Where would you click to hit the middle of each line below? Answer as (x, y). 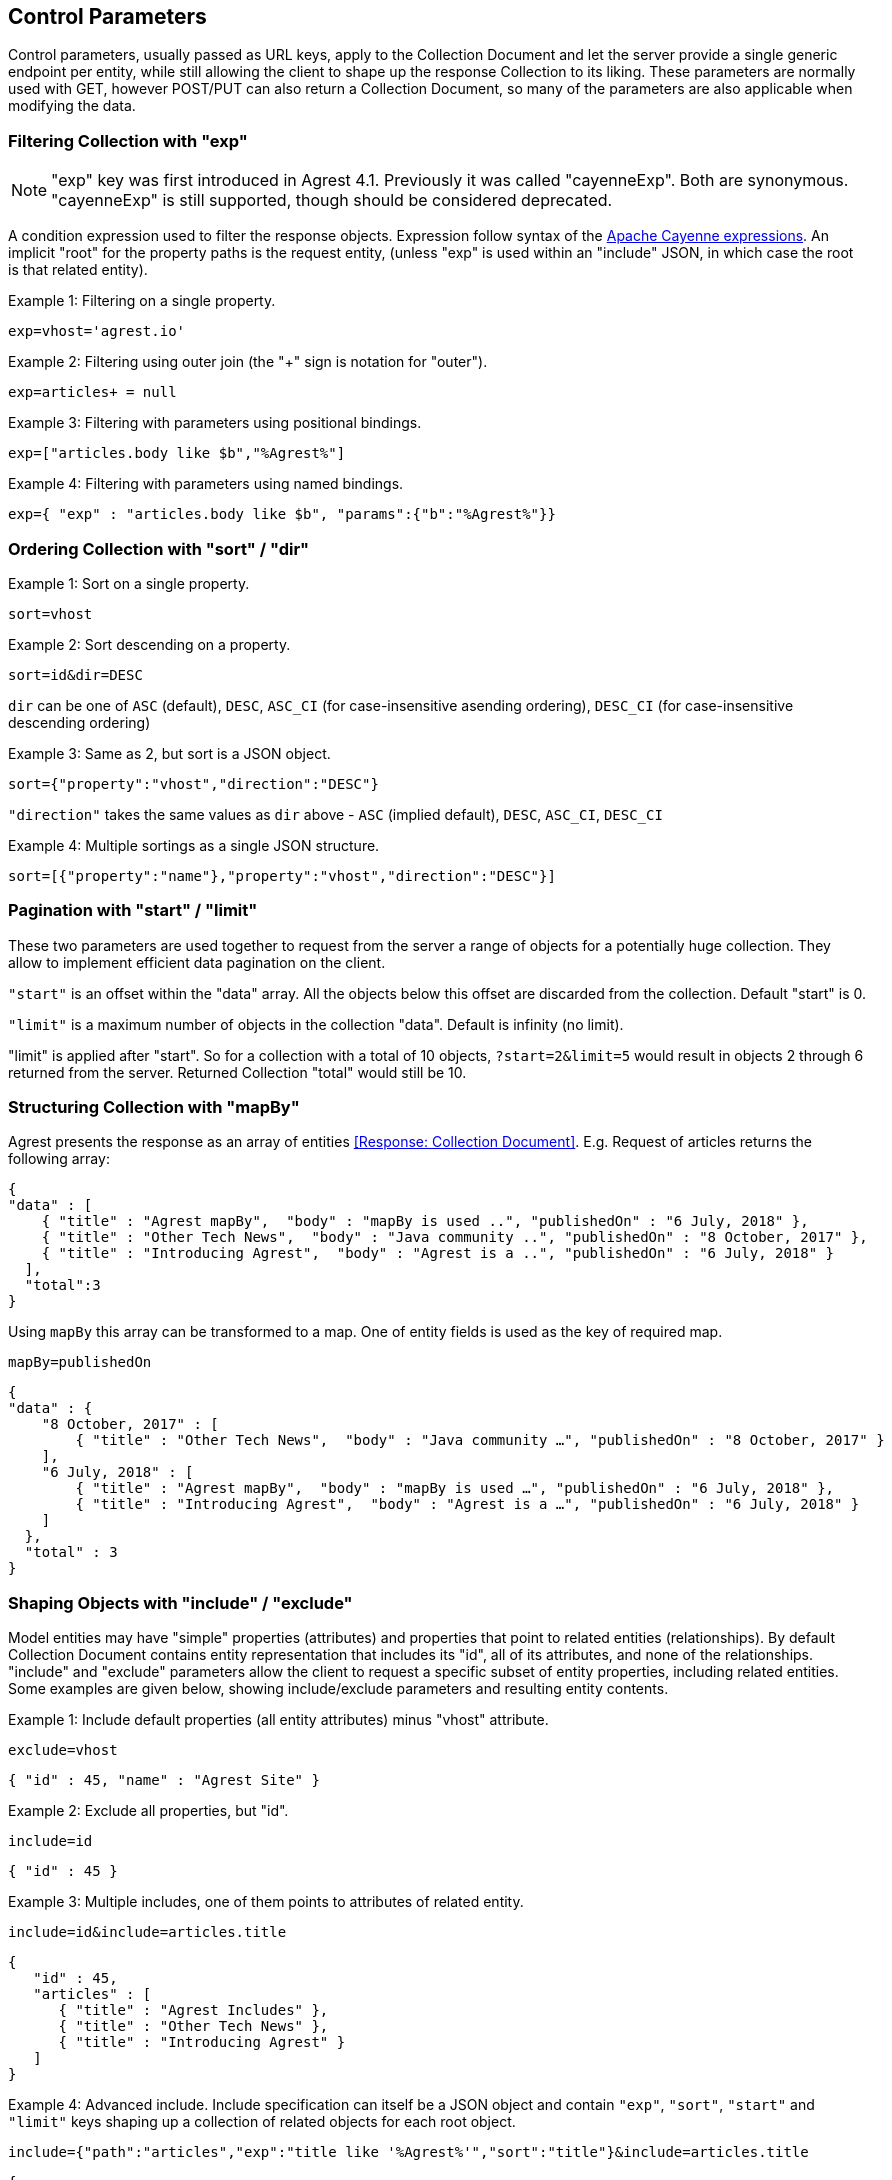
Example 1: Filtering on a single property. (142, 301)
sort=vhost (50, 613)
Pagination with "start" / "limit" (133, 910)
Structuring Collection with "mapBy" (154, 1107)
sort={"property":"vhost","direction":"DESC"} (193, 783)
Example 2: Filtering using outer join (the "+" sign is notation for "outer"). (248, 362)
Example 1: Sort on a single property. (129, 583)
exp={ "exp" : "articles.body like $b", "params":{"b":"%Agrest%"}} (282, 514)
